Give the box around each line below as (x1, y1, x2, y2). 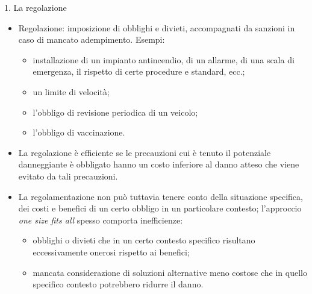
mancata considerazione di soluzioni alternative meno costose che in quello (33, 266, 307, 278)
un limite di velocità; (33, 85, 110, 98)
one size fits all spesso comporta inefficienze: (18, 213, 183, 226)
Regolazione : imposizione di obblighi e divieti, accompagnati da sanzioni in (18, 21, 295, 34)
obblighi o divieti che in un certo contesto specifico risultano (33, 234, 255, 246)
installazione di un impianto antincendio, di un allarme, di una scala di (33, 53, 295, 66)
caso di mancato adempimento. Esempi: (18, 33, 165, 46)
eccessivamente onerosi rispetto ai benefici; (33, 245, 190, 258)
